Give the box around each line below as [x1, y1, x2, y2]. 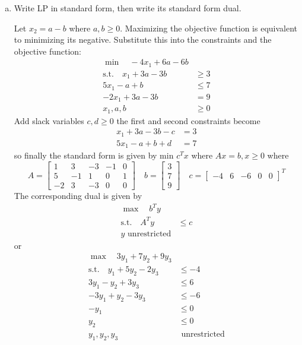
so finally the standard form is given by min [14, 149, 174, 162]
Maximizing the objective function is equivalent [125, 21, 298, 34]
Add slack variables [14, 114, 84, 126]
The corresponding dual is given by [14, 189, 142, 202]
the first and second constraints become [116, 114, 260, 126]
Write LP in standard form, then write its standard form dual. [14, 2, 241, 14]
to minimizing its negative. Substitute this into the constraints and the [14, 33, 272, 46]
